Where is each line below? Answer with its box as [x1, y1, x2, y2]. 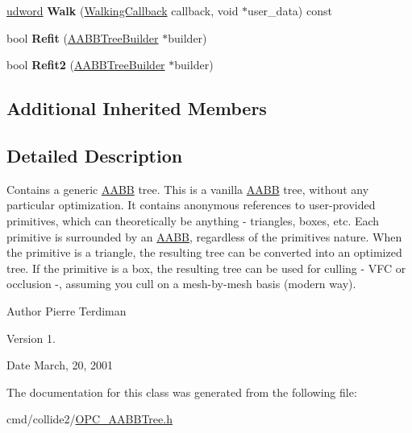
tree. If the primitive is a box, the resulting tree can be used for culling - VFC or [6, 259, 406, 276]
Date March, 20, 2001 [6, 357, 114, 373]
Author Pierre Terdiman [6, 302, 127, 319]
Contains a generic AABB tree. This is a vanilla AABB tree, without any [6, 180, 369, 197]
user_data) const [248, 2, 332, 19]
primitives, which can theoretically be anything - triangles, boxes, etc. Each [6, 212, 380, 229]
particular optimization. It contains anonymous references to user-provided [6, 196, 376, 213]
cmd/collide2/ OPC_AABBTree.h [6, 410, 173, 427]
